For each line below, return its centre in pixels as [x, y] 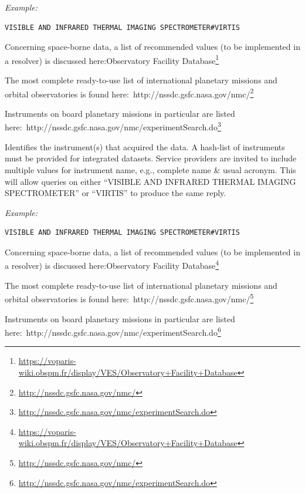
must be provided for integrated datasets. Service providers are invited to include [151, 158]
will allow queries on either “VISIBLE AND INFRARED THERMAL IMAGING [150, 181]
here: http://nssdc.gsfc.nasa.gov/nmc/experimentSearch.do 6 [113, 331]
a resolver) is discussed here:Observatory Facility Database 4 [112, 265]
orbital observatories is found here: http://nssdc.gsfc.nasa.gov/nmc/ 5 [129, 298]
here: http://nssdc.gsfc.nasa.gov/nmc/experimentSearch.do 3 [113, 126]
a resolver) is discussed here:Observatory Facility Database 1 [112, 59]
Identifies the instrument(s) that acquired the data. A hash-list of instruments [145, 146]
